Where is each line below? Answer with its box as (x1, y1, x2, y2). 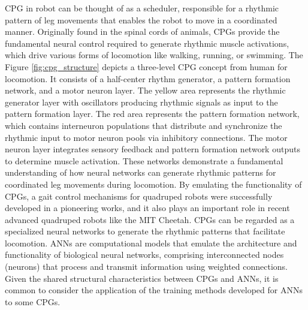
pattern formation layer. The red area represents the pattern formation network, (5, 107, 300, 120)
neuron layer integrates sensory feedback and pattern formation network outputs (5, 143, 300, 155)
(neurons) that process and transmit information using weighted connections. (5, 260, 288, 273)
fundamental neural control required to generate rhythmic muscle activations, (5, 37, 289, 49)
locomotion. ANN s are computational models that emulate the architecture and (5, 236, 297, 249)
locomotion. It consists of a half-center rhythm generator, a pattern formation (5, 72, 291, 85)
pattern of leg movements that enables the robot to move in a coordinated (5, 13, 277, 26)
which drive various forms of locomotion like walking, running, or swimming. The (5, 49, 303, 61)
